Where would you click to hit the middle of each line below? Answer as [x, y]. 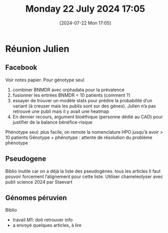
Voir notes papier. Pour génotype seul [45, 80]
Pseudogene [26, 159]
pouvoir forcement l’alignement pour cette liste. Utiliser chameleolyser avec [84, 177]
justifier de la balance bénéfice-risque [53, 122]
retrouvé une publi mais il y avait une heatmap [61, 111]
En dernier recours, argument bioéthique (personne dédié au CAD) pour [88, 116]
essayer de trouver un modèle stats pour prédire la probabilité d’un [82, 100]
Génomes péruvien [36, 198]
